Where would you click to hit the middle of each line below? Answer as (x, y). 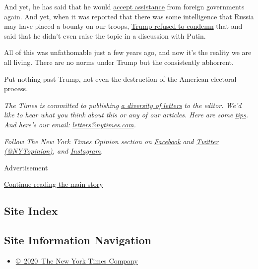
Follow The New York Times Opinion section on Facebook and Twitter (111, 141)
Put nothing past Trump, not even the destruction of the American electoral (120, 79)
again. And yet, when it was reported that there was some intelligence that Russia (129, 16)
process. (16, 88)
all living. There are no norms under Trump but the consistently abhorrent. (119, 62)
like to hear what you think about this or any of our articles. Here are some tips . (126, 115)
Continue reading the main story (54, 184)
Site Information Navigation (78, 240)
